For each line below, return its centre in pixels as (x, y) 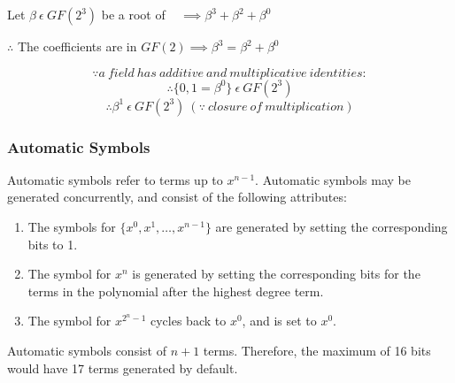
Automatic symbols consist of (87, 350)
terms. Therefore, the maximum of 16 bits (317, 350)
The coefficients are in (77, 46)
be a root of (133, 14)
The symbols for (72, 226)
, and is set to (279, 321)
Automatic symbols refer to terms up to (115, 179)
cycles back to (189, 321)
